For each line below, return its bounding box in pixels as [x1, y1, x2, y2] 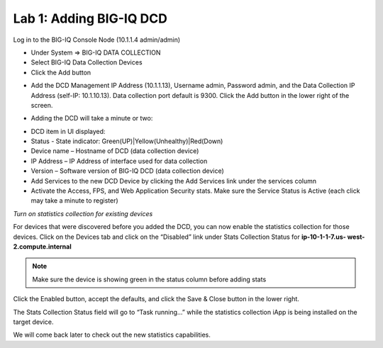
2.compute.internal [13, 242, 72, 251]
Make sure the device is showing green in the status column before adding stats [32, 275, 267, 284]
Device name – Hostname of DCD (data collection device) [30, 147, 199, 155]
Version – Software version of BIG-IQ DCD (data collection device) [30, 167, 225, 175]
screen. [30, 101, 53, 109]
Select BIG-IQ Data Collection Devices [30, 58, 143, 67]
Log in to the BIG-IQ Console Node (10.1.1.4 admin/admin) [13, 35, 181, 44]
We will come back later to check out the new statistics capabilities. [13, 330, 211, 339]
